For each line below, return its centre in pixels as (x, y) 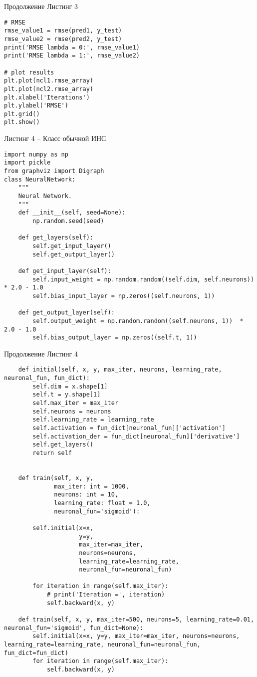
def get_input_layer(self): (65, 271)
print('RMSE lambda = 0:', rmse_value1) (72, 47)
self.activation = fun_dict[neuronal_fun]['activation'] (129, 428)
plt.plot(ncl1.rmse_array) (49, 81)
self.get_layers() (63, 445)
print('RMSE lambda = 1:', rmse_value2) (72, 56)
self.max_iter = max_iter (76, 403)
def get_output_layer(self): (66, 313)
